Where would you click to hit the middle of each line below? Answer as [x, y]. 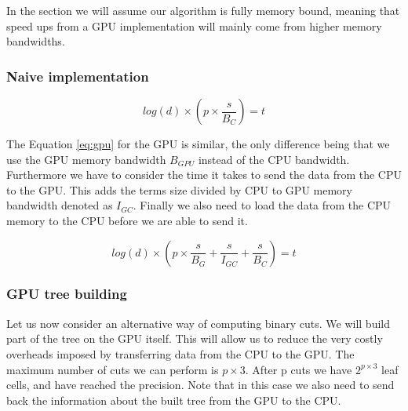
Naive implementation [78, 76]
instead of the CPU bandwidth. [274, 159]
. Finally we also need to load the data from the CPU [262, 205]
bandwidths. [36, 41]
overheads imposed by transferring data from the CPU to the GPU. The [180, 353]
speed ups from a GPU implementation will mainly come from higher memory [194, 25]
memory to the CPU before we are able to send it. [127, 220]
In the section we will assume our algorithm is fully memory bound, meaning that [203, 10]
